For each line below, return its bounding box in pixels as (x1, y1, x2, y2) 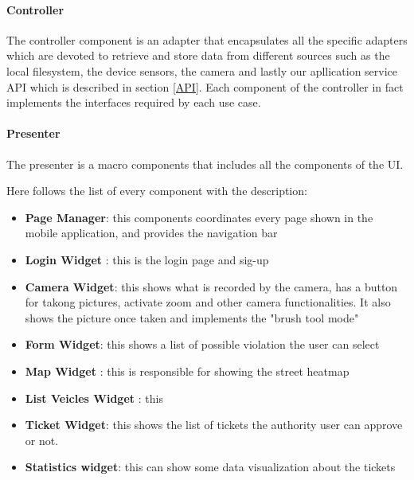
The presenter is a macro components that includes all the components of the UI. (6, 155, 404, 172)
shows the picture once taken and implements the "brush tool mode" (25, 309, 359, 326)
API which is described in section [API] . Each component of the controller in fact (6, 78, 404, 95)
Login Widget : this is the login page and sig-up (25, 251, 269, 267)
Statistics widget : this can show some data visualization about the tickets (25, 459, 396, 475)
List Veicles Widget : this (25, 389, 163, 406)
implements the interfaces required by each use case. (6, 94, 261, 111)
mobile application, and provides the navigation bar (25, 224, 278, 241)
